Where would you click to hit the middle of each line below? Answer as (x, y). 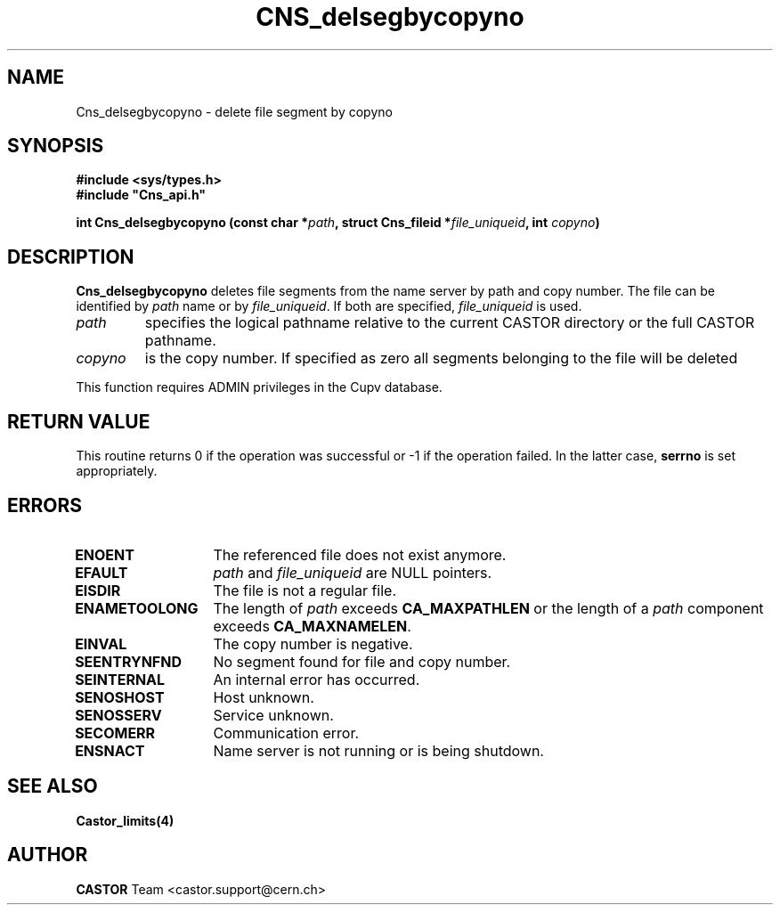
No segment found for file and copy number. (362, 661)
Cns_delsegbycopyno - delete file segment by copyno (234, 111)
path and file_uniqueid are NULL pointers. (353, 572)
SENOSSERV (118, 715)
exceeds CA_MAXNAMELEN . (312, 626)
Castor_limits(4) (125, 820)
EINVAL (101, 643)
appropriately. (117, 471)
